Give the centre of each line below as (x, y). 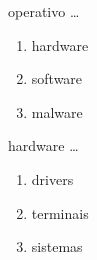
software (57, 78)
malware (57, 111)
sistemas (57, 246)
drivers (52, 178)
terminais (60, 212)
